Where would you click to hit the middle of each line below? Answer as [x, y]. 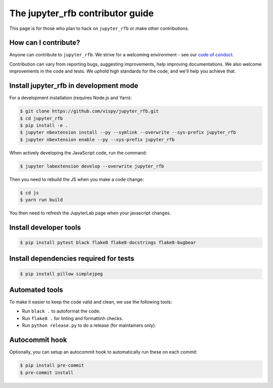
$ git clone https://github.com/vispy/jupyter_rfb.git [89, 111]
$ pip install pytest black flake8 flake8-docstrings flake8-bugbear [108, 242]
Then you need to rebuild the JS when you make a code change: [77, 179]
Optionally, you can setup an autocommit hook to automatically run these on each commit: [103, 352]
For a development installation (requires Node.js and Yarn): [71, 98]
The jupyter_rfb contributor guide [82, 13]
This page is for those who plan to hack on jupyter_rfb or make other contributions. [99, 28]
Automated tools [36, 290]
